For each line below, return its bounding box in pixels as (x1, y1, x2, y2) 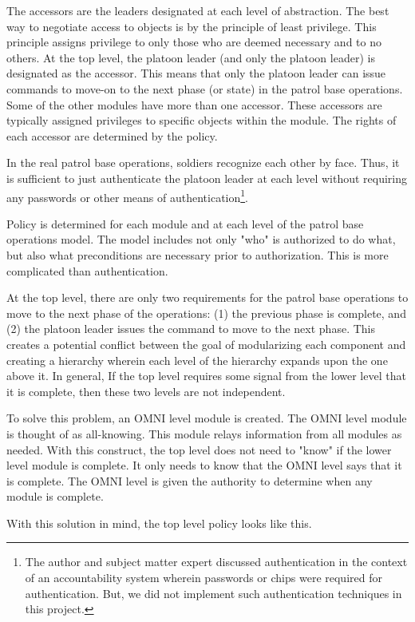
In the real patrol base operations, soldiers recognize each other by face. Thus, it (6, 154, 400, 171)
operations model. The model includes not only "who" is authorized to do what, (6, 231, 396, 248)
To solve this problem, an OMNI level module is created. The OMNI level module (6, 410, 407, 426)
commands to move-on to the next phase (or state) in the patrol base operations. (6, 80, 403, 97)
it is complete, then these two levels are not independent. (6, 382, 286, 399)
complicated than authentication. (6, 262, 168, 279)
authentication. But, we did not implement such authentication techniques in (25, 584, 402, 601)
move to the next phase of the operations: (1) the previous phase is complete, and (6, 304, 406, 321)
